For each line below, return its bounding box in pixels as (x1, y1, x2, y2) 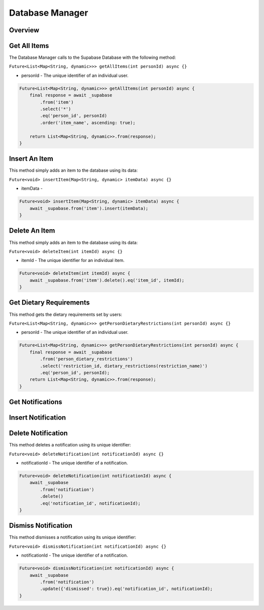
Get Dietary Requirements (9, 299, 90, 307)
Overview (9, 26, 40, 34)
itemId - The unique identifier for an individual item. (21, 258, 125, 263)
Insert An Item (9, 155, 53, 163)
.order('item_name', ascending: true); (40, 120, 135, 125)
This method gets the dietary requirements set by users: (9, 311, 122, 317)
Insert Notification (9, 414, 66, 422)
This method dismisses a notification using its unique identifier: (9, 534, 136, 540)
